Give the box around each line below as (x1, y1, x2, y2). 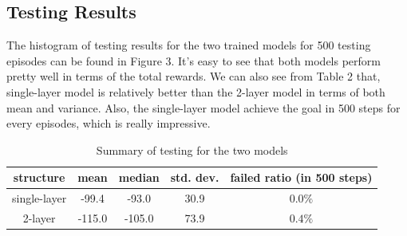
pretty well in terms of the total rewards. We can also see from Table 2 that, (6, 68, 381, 85)
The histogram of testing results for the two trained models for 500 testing (6, 37, 371, 53)
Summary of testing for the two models (96, 141, 288, 158)
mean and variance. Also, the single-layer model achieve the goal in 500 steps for (6, 99, 401, 116)
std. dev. (170, 169, 219, 186)
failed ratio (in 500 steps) (230, 169, 373, 186)
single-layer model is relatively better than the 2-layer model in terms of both (6, 83, 385, 100)
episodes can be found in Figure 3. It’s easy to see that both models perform (6, 52, 381, 69)
